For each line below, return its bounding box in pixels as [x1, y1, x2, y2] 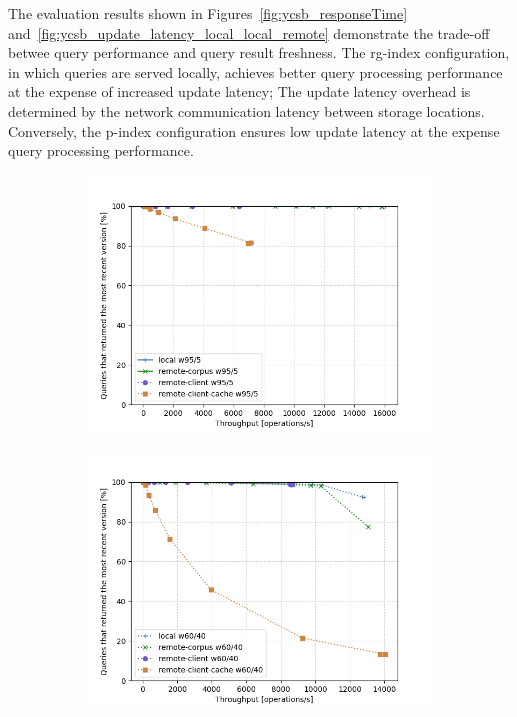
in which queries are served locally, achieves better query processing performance [8, 61, 503, 82]
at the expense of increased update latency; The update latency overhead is [8, 81, 471, 102]
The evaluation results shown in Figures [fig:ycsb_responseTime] [8, 3, 408, 23]
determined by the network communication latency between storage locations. [8, 100, 485, 121]
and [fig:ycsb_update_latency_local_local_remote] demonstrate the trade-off [8, 22, 490, 43]
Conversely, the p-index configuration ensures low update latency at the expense [8, 120, 500, 141]
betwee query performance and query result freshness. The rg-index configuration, [8, 42, 510, 63]
